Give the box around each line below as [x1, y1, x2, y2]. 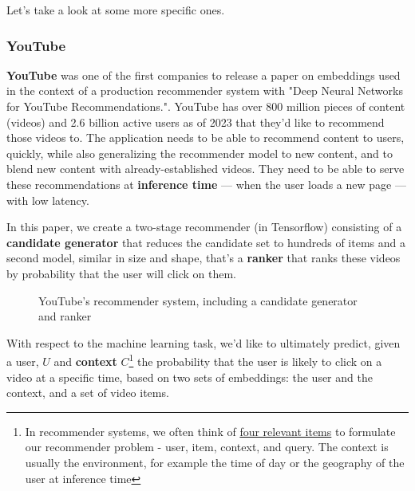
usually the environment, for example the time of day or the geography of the [25, 454, 405, 470]
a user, [6, 352, 39, 369]
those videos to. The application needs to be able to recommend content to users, [6, 129, 405, 146]
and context [53, 352, 117, 369]
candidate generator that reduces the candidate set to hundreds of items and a [6, 234, 405, 250]
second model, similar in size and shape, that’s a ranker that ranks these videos [6, 249, 401, 266]
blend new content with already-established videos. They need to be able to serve [6, 160, 405, 177]
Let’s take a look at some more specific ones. [6, 2, 225, 18]
